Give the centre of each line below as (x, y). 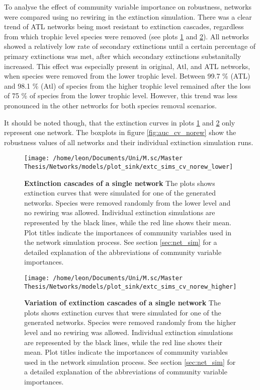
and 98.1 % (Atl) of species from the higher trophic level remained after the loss (127, 85)
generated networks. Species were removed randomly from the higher (130, 322)
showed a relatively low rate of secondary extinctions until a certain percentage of (130, 46)
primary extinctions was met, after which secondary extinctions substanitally (123, 56)
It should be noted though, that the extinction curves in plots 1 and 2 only (120, 122)
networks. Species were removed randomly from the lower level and (127, 202)
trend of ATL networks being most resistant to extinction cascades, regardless (124, 26)
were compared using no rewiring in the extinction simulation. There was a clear (128, 16)
